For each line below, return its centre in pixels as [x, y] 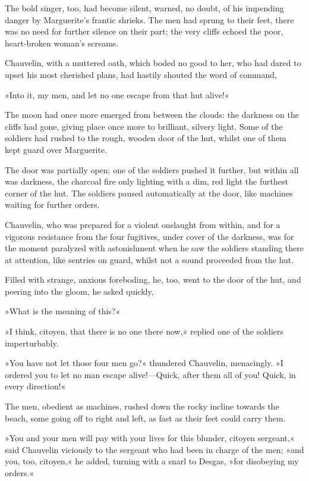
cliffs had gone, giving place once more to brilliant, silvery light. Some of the [144, 126]
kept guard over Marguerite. [56, 149]
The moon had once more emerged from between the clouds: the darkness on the [152, 115]
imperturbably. [32, 343]
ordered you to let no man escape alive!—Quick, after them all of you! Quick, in [150, 374]
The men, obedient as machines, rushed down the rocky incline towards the [142, 406]
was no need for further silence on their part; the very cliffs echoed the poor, [144, 31]
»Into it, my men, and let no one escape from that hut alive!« [117, 94]
